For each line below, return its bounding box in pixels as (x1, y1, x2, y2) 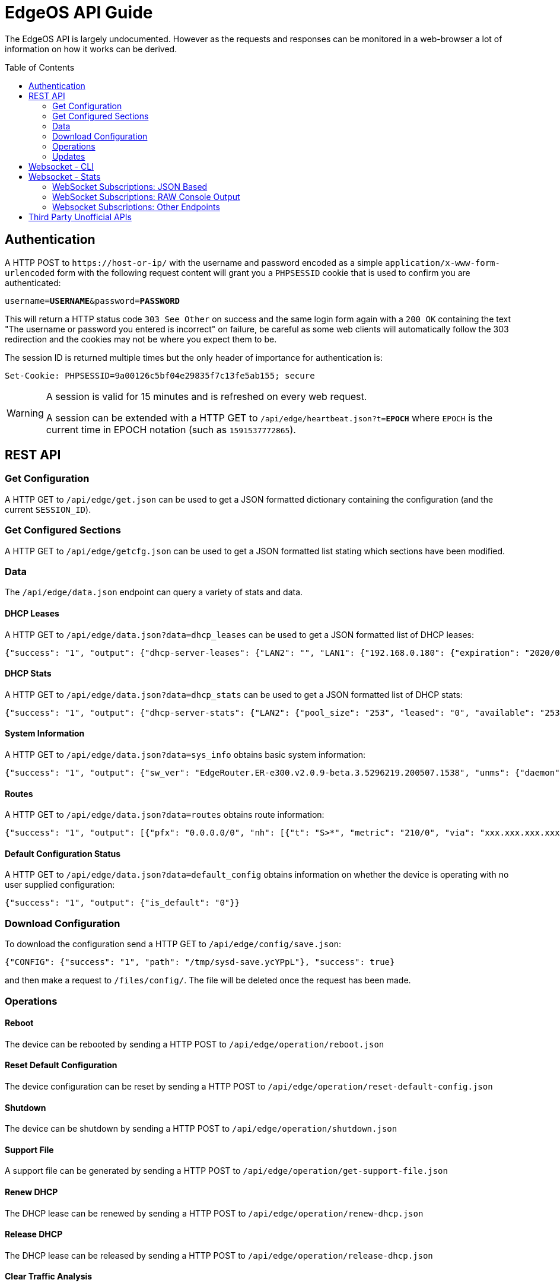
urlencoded (5, 268, 55, 278)
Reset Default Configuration (5, 1060, 117, 1071)
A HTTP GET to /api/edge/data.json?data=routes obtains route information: (5, 809, 324, 820)
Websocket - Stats (28, 171, 101, 182)
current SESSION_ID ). (5, 504, 91, 515)
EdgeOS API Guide (5, 2, 153, 23)
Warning (7, 407, 44, 419)
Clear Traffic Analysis (5, 1271, 93, 1282)
